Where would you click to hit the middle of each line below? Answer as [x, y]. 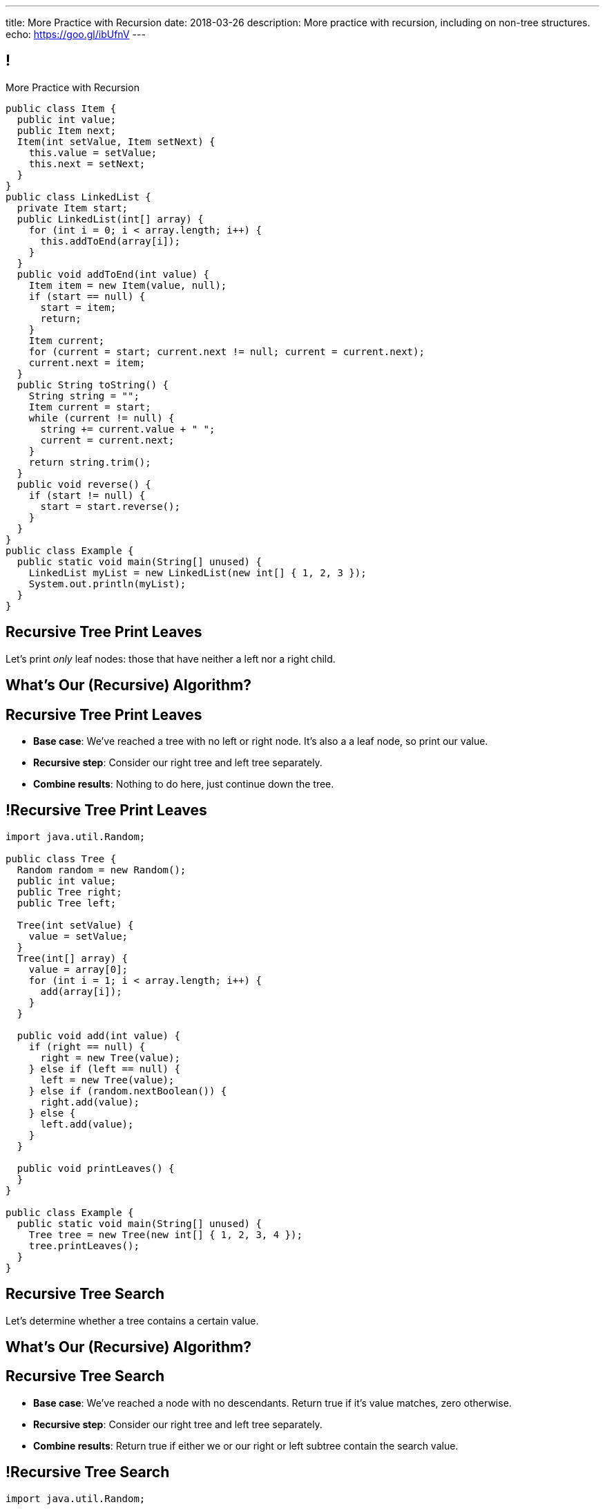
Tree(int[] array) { [73, 958]
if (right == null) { [87, 1046]
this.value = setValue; [93, 152]
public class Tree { [61, 858]
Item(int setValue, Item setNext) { [116, 141]
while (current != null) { [102, 418]
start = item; [78, 307]
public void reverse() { [84, 484]
